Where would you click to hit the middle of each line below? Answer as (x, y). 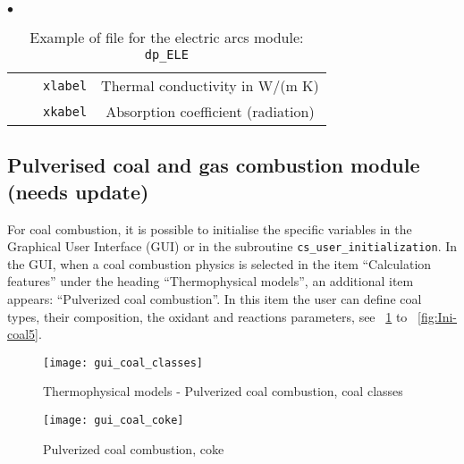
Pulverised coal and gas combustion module (214, 165)
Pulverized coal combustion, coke (134, 448)
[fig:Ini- (437, 316)
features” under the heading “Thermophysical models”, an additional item (211, 281)
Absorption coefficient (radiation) (210, 111)
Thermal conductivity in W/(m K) (210, 85)
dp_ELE (166, 55)
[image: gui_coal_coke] (114, 421)
